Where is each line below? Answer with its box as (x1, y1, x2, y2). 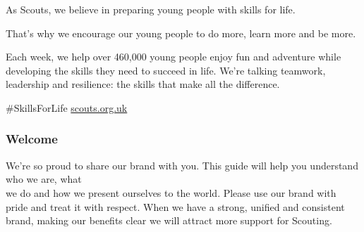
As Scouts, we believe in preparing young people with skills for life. (6, 2, 296, 16)
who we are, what (6, 172, 82, 186)
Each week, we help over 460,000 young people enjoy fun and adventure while (6, 49, 341, 64)
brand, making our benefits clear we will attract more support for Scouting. (6, 213, 332, 228)
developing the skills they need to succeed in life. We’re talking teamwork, (6, 63, 326, 77)
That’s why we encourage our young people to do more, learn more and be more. (6, 25, 356, 40)
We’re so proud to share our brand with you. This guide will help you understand (6, 157, 358, 172)
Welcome (6, 130, 58, 148)
